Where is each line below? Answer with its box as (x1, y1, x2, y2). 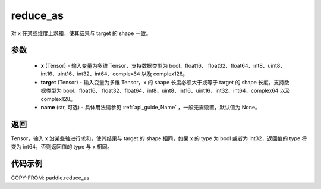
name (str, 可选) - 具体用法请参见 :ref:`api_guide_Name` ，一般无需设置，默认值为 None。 (40, 103, 261, 111)
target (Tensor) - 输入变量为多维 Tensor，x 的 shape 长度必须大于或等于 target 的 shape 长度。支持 (40, 78, 285, 86)
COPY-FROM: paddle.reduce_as (11, 174, 90, 181)
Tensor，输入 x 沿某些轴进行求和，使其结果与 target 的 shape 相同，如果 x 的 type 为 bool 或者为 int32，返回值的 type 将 (11, 134, 307, 142)
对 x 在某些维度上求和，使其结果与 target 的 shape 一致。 (11, 30, 152, 37)
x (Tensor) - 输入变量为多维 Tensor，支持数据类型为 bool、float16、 (40, 62, 207, 69)
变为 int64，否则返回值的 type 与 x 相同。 (11, 143, 113, 150)
